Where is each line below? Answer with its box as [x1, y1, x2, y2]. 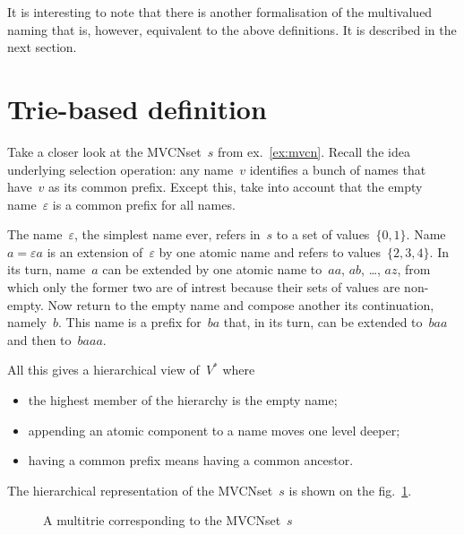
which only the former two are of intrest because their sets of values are [7, 278, 400, 297]
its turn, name [7, 260, 86, 279]
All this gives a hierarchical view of [7, 360, 200, 379]
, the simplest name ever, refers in [73, 225, 261, 244]
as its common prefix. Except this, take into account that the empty [48, 177, 423, 196]
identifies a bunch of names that [249, 160, 426, 178]
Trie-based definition [7, 90, 267, 126]
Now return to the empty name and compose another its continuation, [47, 295, 434, 314]
